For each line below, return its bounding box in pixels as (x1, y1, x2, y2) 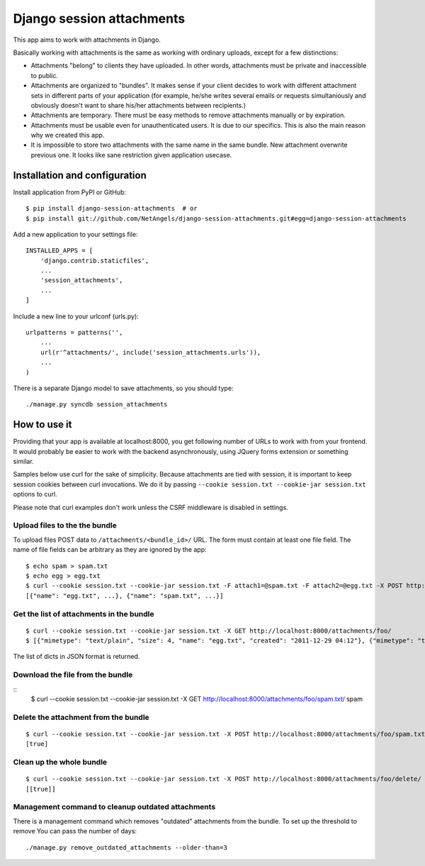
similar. (13, 457, 35, 466)
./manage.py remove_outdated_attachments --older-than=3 (25, 843, 228, 851)
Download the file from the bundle (13, 670, 133, 680)
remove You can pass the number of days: (13, 827, 137, 836)
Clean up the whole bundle (13, 757, 108, 767)
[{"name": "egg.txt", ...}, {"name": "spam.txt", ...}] (25, 592, 224, 599)
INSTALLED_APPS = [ (25, 247, 93, 255)
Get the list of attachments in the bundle (13, 609, 154, 618)
